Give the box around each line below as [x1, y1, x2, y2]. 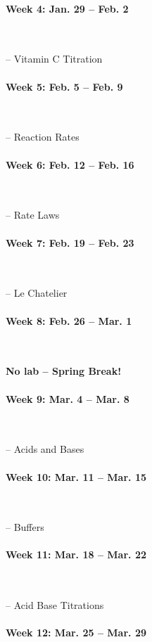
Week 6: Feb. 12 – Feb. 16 [6, 157, 134, 172]
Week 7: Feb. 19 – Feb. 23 [6, 235, 134, 250]
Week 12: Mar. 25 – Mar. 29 [6, 625, 146, 640]
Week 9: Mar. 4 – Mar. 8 [6, 391, 129, 406]
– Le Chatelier [6, 285, 68, 300]
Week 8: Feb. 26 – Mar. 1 [6, 313, 132, 328]
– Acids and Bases [6, 442, 84, 456]
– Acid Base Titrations [6, 598, 104, 612]
